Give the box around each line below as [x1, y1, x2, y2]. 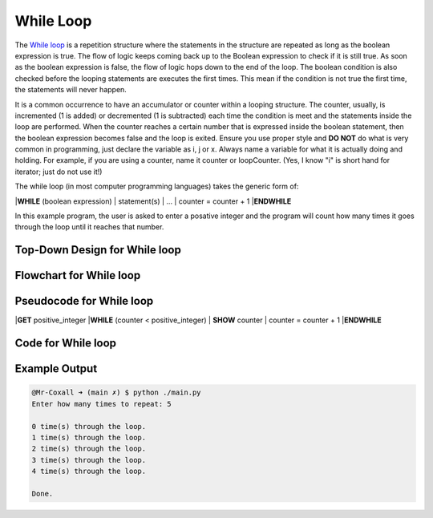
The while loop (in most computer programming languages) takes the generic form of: [14, 181, 299, 192]
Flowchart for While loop [14, 269, 141, 282]
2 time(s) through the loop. [31, 444, 147, 453]
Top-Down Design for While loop [14, 243, 182, 257]
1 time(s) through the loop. [31, 433, 147, 442]
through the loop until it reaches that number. [14, 222, 164, 232]
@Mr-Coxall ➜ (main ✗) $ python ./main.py [31, 388, 201, 397]
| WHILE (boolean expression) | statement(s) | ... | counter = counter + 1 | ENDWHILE [14, 196, 292, 206]
